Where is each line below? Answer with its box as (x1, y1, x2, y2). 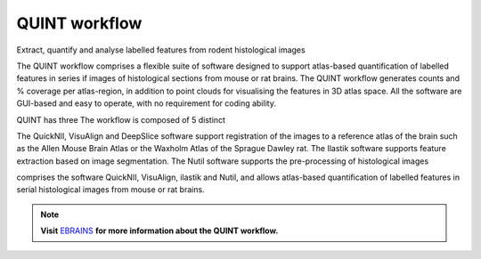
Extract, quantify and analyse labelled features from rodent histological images (16, 45, 306, 55)
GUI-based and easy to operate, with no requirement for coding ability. (16, 98, 276, 109)
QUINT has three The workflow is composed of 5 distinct (16, 114, 226, 125)
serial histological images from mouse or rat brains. (16, 184, 205, 195)
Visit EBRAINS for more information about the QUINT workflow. (40, 225, 279, 236)
